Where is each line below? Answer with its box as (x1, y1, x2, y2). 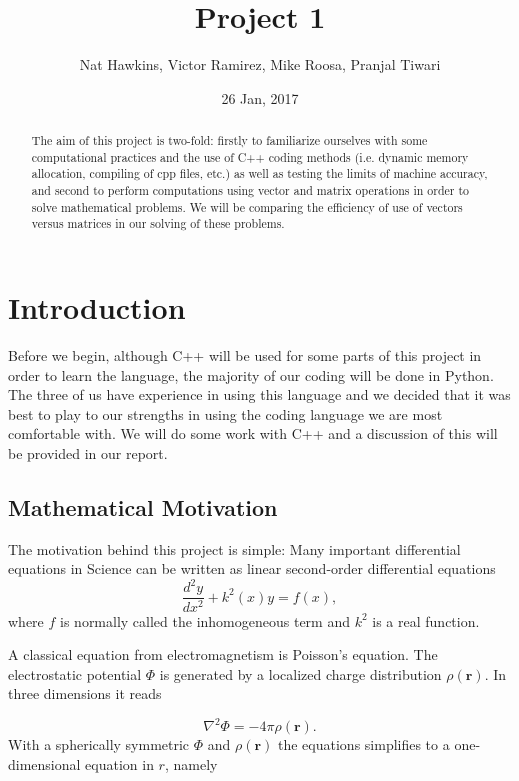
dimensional (8, 753, 81, 774)
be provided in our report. (8, 442, 168, 463)
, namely (164, 753, 218, 774)
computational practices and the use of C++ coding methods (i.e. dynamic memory (31, 148, 469, 165)
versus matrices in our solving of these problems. (31, 215, 285, 232)
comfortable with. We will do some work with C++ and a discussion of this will (8, 423, 498, 444)
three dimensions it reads (8, 683, 162, 704)
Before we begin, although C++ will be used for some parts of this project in (8, 344, 482, 365)
